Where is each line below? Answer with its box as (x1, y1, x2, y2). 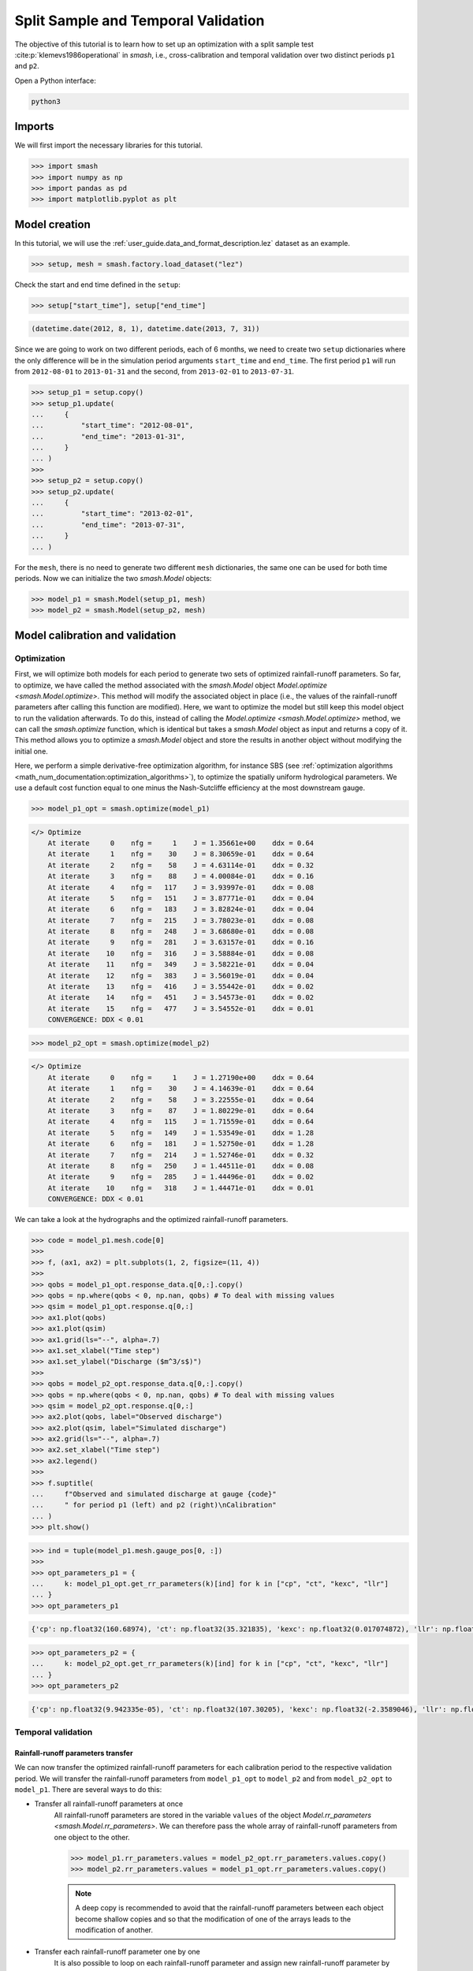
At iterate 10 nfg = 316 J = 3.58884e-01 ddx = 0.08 (47, 948, 315, 958)
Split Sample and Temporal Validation (14, 12, 265, 29)
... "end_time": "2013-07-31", (31, 520, 185, 529)
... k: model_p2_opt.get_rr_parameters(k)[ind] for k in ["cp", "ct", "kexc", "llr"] (31, 1660, 389, 1668)
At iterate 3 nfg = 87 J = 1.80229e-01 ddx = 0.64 (47, 1106, 315, 1115)
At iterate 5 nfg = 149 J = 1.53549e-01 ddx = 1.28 (47, 1128, 315, 1137)
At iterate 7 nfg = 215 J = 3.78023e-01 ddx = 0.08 (47, 915, 315, 925)
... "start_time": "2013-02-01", (31, 509, 194, 518)
